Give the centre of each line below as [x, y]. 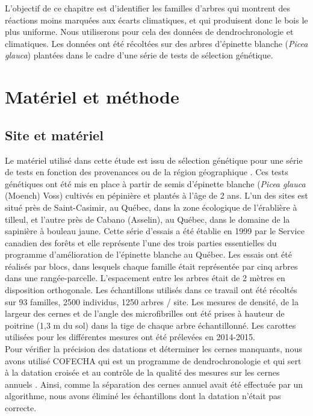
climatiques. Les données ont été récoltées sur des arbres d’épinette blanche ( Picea [156, 43]
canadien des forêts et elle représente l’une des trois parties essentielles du [141, 242]
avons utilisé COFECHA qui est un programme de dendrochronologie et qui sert [153, 360]
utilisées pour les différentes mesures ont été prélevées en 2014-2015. [130, 337]
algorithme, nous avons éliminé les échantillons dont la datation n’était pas [143, 396]
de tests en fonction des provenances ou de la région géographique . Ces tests [147, 172]
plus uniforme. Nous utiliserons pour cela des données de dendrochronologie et [149, 32]
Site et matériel [54, 135]
